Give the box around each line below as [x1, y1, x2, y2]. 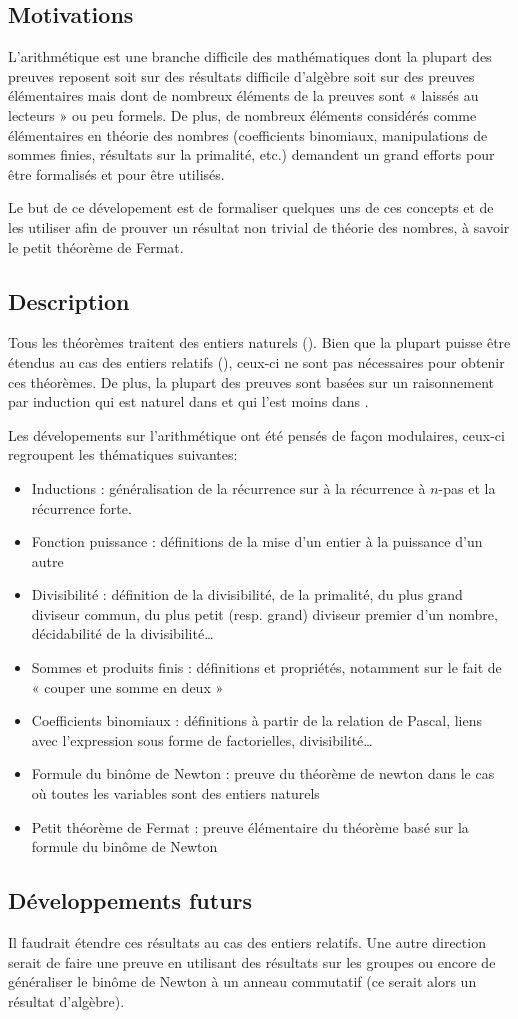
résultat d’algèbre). [8, 990, 125, 1011]
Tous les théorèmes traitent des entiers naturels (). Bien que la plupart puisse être [8, 332, 511, 353]
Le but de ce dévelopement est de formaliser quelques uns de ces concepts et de [8, 197, 494, 218]
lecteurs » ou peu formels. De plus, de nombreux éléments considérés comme [8, 104, 477, 125]
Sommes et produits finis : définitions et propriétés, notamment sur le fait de [31, 657, 502, 678]
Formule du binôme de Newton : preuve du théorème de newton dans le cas [31, 763, 495, 784]
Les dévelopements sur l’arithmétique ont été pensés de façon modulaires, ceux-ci [8, 424, 505, 445]
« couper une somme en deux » [31, 676, 224, 697]
